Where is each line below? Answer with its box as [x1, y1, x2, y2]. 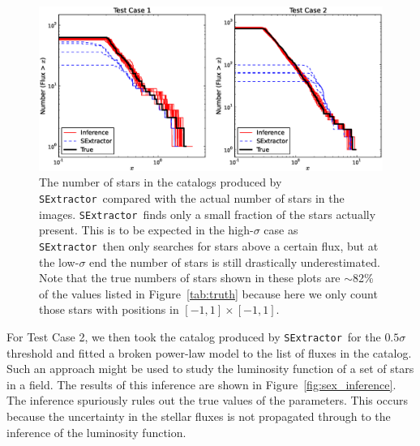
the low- [39, 253, 79, 270]
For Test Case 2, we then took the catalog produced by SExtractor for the [6, 328, 381, 345]
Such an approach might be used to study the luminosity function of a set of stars [6, 360, 414, 377]
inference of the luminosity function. [6, 423, 186, 440]
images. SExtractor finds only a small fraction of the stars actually [39, 205, 376, 222]
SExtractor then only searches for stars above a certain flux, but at [39, 237, 379, 254]
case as [264, 221, 298, 238]
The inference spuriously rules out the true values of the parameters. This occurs [6, 392, 409, 409]
